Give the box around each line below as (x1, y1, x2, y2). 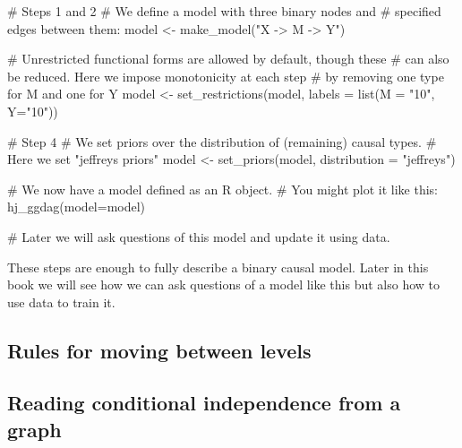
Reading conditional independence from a (7, 389, 401, 417)
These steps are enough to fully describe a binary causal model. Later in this (7, 257, 429, 276)
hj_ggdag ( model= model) (7, 197, 146, 216)
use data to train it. (7, 292, 115, 311)
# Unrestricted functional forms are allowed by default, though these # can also (7, 49, 449, 68)
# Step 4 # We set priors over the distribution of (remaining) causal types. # (7, 132, 437, 151)
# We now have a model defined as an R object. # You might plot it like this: (7, 179, 438, 198)
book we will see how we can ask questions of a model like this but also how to (7, 275, 440, 294)
